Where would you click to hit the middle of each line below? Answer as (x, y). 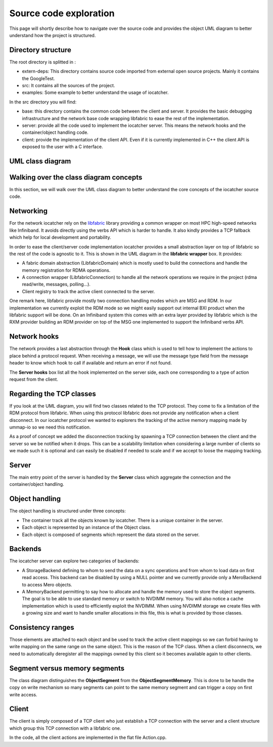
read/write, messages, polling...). (56, 284)
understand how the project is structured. (53, 35)
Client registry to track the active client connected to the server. (88, 291)
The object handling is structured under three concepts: (67, 511)
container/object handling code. (55, 132)
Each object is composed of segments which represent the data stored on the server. (111, 535)
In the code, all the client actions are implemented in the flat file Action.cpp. (88, 737)
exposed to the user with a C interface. (62, 147)
